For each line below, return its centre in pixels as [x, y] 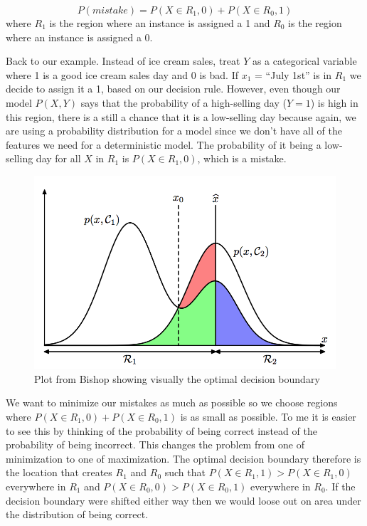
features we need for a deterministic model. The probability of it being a [164, 144]
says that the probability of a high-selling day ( [183, 102]
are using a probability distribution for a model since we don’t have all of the [174, 131]
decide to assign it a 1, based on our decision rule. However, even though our [173, 89]
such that [185, 472]
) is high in [334, 102]
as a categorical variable [304, 61]
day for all [58, 158]
